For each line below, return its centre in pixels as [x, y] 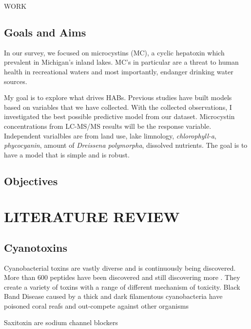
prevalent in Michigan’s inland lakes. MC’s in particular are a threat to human [121, 62]
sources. [16, 81]
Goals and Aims [45, 32]
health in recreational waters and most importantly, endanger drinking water [119, 71]
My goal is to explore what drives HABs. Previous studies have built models [118, 97]
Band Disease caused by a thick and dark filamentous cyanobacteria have [113, 296]
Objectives [31, 181]
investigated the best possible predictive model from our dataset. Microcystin [119, 116]
